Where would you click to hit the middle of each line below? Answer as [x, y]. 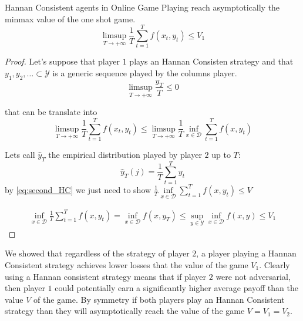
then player [25, 288]
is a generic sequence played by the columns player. [145, 72]
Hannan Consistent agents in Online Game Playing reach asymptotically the [142, 7]
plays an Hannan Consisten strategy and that [211, 61]
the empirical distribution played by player [125, 154]
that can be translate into [51, 112]
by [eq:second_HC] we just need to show [78, 189]
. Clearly [275, 264]
